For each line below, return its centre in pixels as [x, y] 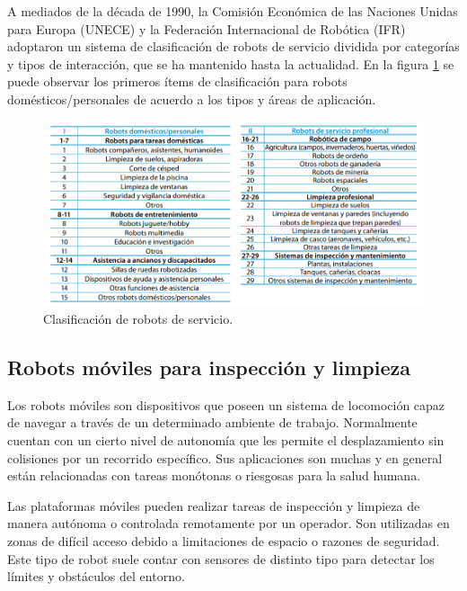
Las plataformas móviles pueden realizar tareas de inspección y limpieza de [214, 505]
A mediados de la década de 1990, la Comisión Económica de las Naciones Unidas [233, 11]
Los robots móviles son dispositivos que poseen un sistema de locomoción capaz [226, 404]
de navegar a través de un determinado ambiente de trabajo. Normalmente [212, 422]
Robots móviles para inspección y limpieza [209, 367]
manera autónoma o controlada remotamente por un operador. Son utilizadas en [229, 523]
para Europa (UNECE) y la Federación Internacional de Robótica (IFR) [207, 28]
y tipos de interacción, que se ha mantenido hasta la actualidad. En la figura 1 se [231, 63]
